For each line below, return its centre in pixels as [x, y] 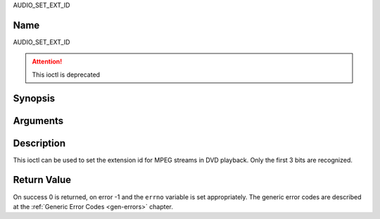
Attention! [47, 62]
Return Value [42, 180]
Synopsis [34, 98]
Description [39, 143]
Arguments [38, 121]
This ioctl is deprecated [66, 75]
